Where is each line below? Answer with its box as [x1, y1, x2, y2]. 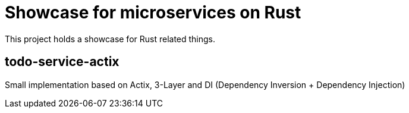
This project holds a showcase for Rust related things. [5, 33, 216, 44]
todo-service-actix [5, 54, 119, 70]
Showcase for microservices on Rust [5, 2, 301, 23]
